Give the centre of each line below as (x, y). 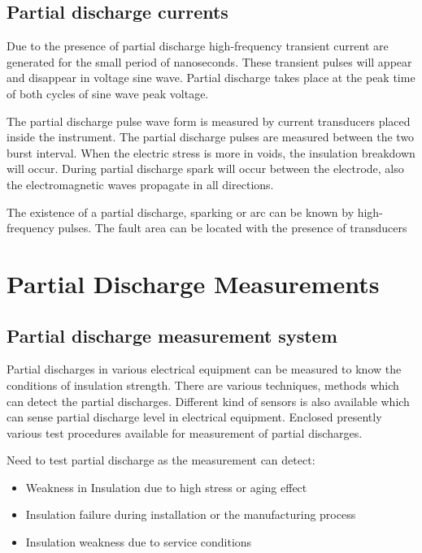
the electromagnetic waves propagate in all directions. (140, 184)
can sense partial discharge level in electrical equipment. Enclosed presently (194, 417)
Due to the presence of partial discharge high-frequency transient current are (198, 46)
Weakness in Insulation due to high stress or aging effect (166, 487)
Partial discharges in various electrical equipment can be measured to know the (204, 369)
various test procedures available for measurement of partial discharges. (185, 432)
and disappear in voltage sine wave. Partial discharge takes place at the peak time (211, 78)
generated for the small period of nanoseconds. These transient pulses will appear (209, 61)
